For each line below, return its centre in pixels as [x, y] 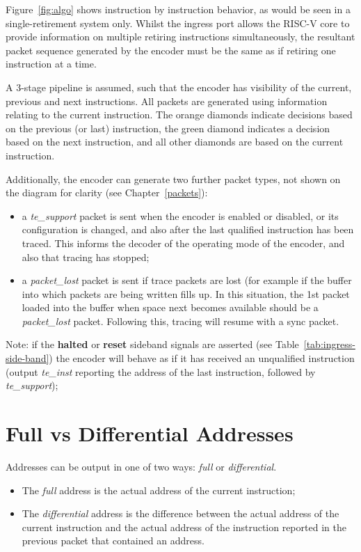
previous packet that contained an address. [113, 541]
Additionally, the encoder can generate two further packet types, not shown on [173, 179]
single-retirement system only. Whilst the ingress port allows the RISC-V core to [178, 23]
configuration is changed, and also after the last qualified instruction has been [188, 229]
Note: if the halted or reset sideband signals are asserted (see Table [152, 344]
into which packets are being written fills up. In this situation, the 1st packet [186, 293]
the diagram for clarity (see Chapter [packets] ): [107, 192]
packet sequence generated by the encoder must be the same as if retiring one [171, 50]
